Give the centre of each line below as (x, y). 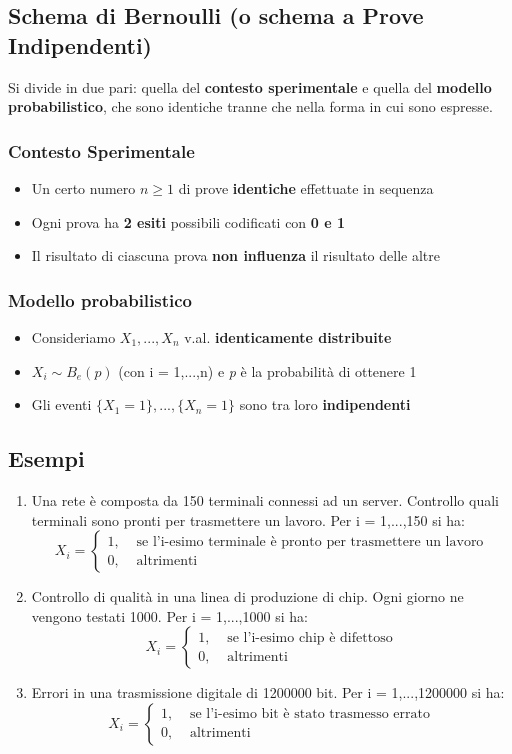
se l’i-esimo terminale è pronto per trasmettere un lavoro (310, 541)
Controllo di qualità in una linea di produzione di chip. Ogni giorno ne (247, 596)
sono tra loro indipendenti (325, 404)
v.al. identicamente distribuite (288, 337)
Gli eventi (61, 404)
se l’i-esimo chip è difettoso (310, 637)
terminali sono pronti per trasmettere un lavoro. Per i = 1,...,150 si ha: (248, 519)
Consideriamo (73, 337)
